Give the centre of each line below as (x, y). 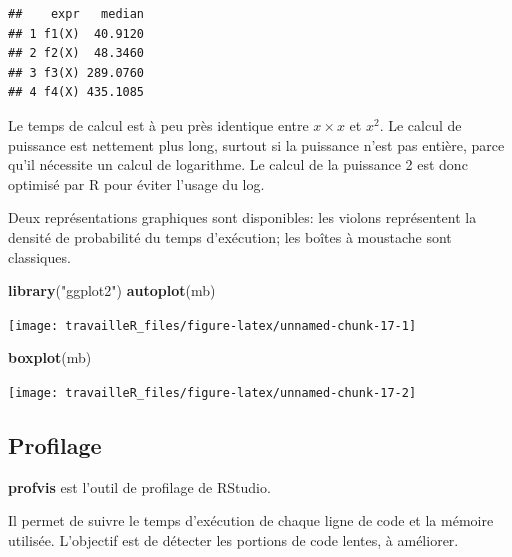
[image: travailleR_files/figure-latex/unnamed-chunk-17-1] (212, 325)
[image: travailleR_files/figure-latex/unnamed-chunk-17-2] (212, 392)
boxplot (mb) (50, 357)
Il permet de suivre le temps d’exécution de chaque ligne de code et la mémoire (251, 520)
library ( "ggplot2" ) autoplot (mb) (112, 290)
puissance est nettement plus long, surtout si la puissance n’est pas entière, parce (256, 144)
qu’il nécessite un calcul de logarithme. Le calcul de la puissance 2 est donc (238, 164)
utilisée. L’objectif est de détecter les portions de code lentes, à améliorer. (233, 540)
